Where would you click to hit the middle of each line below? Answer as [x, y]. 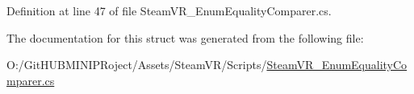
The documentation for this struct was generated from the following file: [185, 37]
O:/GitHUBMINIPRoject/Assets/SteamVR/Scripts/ [137, 65]
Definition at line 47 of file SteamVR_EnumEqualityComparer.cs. [169, 10]
